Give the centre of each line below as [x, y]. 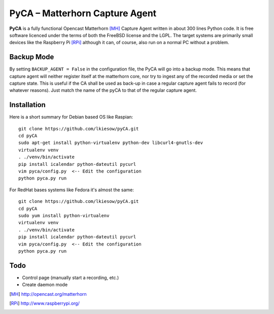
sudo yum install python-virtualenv [64, 216]
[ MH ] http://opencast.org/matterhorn [48, 294]
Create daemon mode [45, 285]
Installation [27, 105]
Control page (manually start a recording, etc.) [71, 277]
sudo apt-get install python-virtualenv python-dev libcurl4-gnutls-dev [111, 143]
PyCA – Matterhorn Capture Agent [83, 13]
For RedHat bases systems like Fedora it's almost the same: [72, 190]
